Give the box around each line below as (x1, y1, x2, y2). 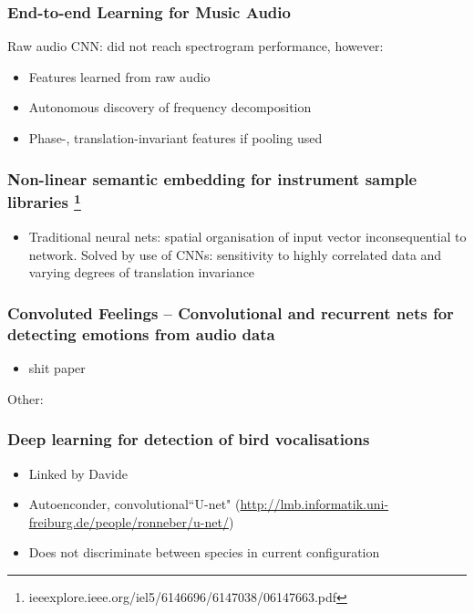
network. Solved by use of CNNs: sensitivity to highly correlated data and (28, 244, 442, 264)
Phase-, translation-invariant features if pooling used (28, 129, 323, 147)
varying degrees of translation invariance (28, 263, 255, 282)
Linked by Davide (28, 463, 128, 483)
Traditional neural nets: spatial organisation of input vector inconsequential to (28, 227, 467, 246)
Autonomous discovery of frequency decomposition (28, 98, 312, 117)
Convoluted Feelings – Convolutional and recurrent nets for (7, 301, 454, 324)
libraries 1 (7, 189, 81, 213)
